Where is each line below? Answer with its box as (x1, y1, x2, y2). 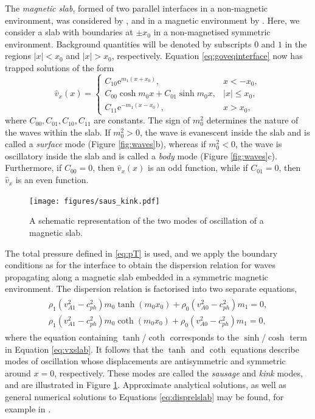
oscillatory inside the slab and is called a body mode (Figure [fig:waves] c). (5, 149, 277, 162)
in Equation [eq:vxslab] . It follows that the (5, 342, 164, 355)
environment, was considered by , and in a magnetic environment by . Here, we (5, 13, 300, 26)
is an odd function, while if (147, 161, 248, 174)
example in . (5, 402, 51, 415)
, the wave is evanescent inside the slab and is (139, 125, 310, 138)
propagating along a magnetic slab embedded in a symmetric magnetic (5, 270, 269, 283)
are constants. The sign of (94, 114, 190, 126)
